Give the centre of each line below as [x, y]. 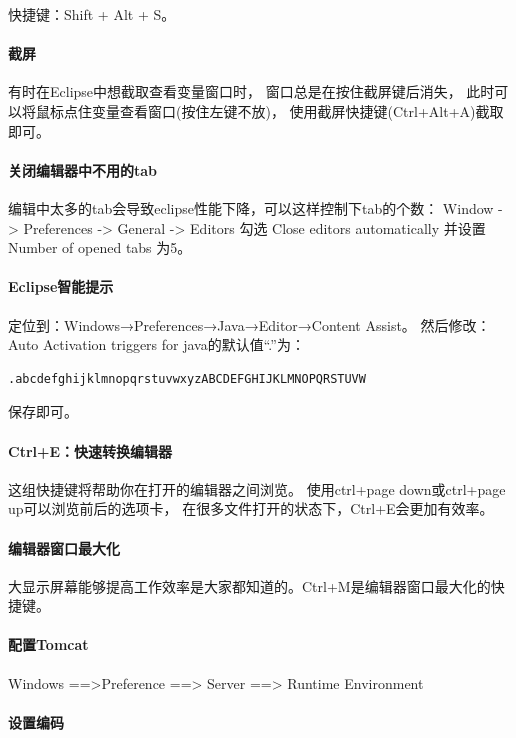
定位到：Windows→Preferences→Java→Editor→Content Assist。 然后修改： [249, 324]
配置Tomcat [48, 644]
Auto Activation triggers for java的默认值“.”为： [156, 344]
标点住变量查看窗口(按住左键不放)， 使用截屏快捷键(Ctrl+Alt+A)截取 [276, 110]
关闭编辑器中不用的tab [83, 169]
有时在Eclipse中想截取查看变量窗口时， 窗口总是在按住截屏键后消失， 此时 [251, 91]
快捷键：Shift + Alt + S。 [92, 14]
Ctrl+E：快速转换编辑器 [90, 450]
